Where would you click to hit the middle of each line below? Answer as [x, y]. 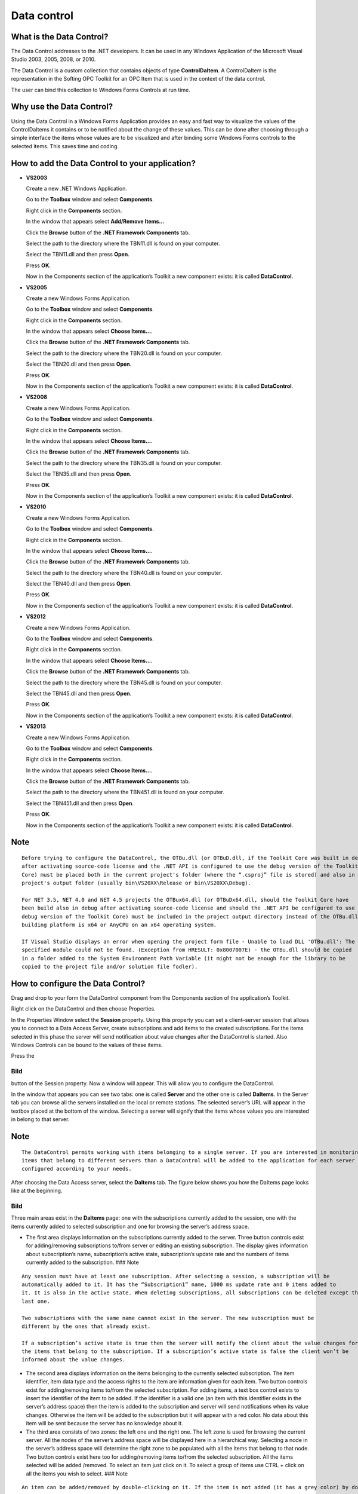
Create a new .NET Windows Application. [77, 189]
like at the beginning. [37, 1191]
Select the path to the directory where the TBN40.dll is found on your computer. [124, 573]
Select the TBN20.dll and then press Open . [79, 364]
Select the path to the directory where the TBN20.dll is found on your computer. [124, 353]
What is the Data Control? [60, 37]
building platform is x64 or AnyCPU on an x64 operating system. [119, 925]
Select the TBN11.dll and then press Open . [78, 255]
